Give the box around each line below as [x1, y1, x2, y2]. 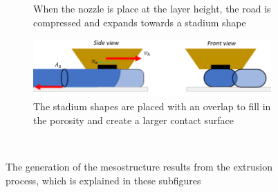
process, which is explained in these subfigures [6, 173, 201, 187]
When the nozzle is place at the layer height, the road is [33, 1, 271, 15]
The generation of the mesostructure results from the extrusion [6, 159, 272, 174]
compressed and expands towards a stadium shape [33, 15, 246, 29]
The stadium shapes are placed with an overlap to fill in [33, 99, 271, 114]
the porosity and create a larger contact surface [33, 112, 234, 127]
